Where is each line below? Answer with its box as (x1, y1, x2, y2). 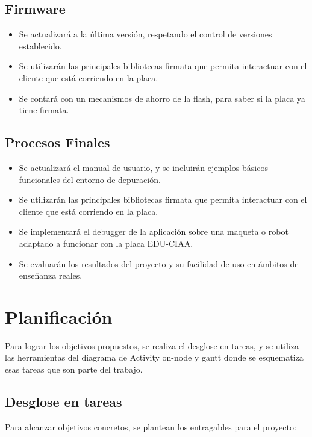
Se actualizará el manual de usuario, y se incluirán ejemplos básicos (19, 161, 268, 173)
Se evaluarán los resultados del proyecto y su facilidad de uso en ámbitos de (19, 257, 299, 270)
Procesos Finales (5, 133, 110, 152)
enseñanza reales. (19, 269, 83, 282)
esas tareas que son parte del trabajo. (5, 363, 143, 376)
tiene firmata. (19, 104, 69, 116)
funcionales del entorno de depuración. (19, 173, 161, 185)
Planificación (5, 304, 113, 329)
